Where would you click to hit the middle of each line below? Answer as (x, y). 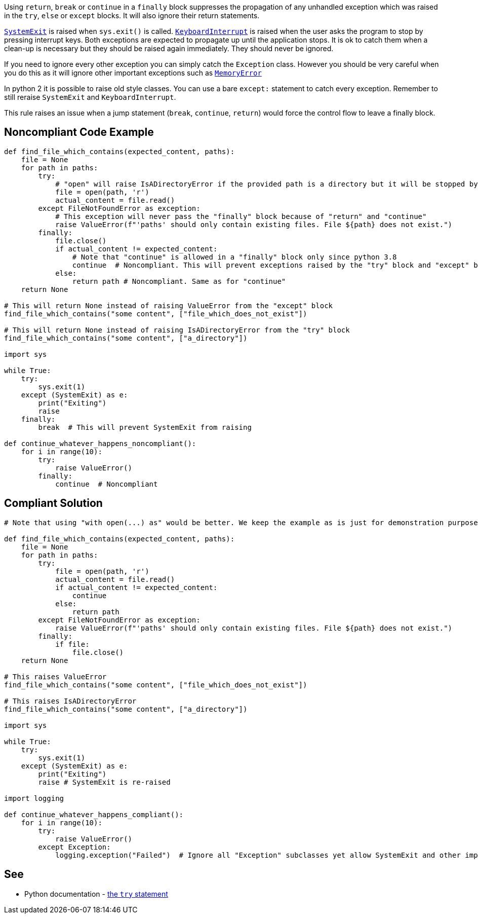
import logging (34, 798)
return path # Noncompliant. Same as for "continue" (179, 281)
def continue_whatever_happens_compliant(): (94, 814)
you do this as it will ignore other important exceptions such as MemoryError (133, 73)
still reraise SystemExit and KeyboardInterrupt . (90, 97)
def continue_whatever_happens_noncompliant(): (100, 443)
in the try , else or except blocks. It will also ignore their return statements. (132, 15)
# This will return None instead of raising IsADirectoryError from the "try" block (177, 330)
